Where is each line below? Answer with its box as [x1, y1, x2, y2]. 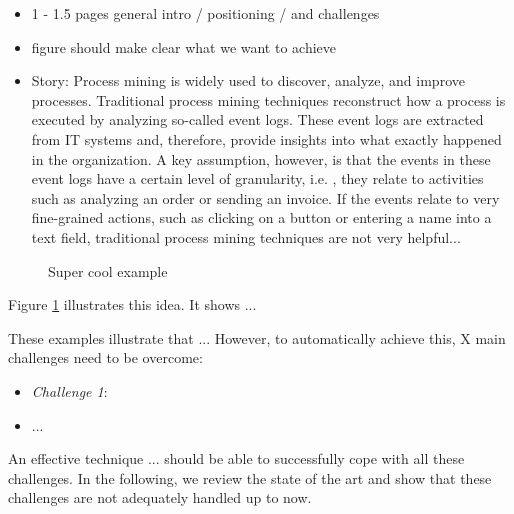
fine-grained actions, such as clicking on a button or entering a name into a [31, 207, 492, 228]
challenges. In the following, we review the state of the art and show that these [8, 467, 492, 488]
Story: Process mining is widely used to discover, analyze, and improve [31, 70, 465, 91]
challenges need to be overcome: [8, 347, 203, 368]
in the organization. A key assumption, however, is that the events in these [31, 148, 491, 169]
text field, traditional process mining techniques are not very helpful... [31, 226, 461, 247]
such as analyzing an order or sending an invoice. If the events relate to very [31, 187, 500, 208]
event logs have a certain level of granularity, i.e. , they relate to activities [31, 168, 484, 189]
